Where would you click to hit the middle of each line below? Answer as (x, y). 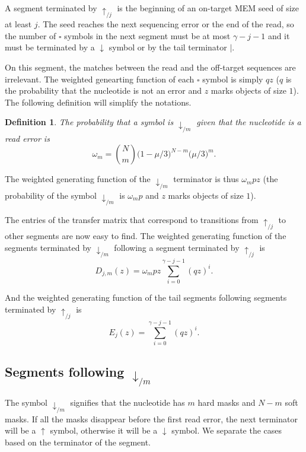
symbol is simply (233, 79)
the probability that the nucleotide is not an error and (103, 90)
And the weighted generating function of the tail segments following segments (146, 297)
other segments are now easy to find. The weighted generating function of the (146, 236)
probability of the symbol (51, 195)
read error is (27, 138)
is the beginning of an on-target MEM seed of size (208, 8)
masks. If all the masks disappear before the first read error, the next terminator (151, 418)
